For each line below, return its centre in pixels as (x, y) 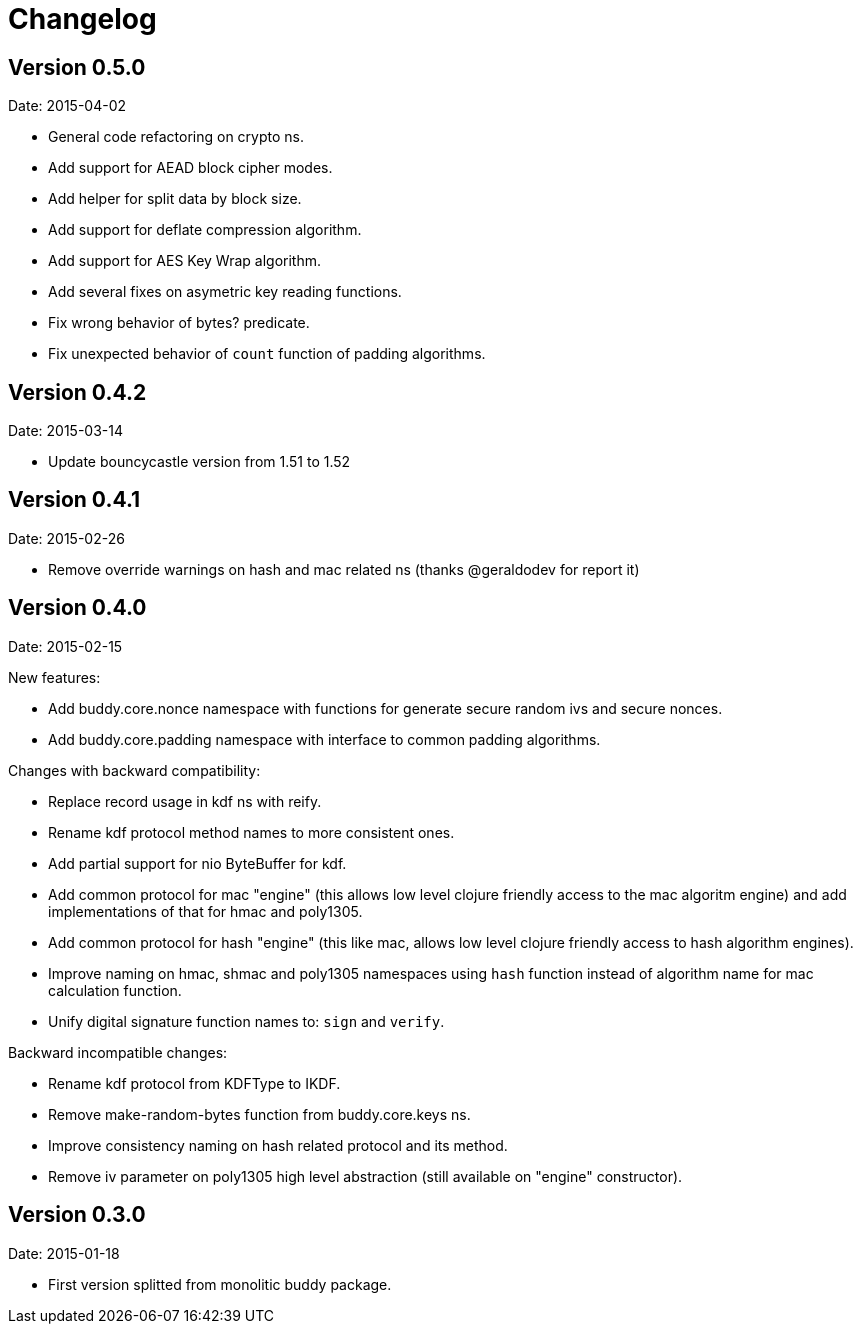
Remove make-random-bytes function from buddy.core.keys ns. (259, 1114)
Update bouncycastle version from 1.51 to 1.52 (199, 462)
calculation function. (115, 990)
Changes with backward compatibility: (134, 770)
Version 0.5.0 (77, 67)
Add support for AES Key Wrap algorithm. (185, 261)
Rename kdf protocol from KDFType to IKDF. (194, 1083)
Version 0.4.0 (77, 608)
